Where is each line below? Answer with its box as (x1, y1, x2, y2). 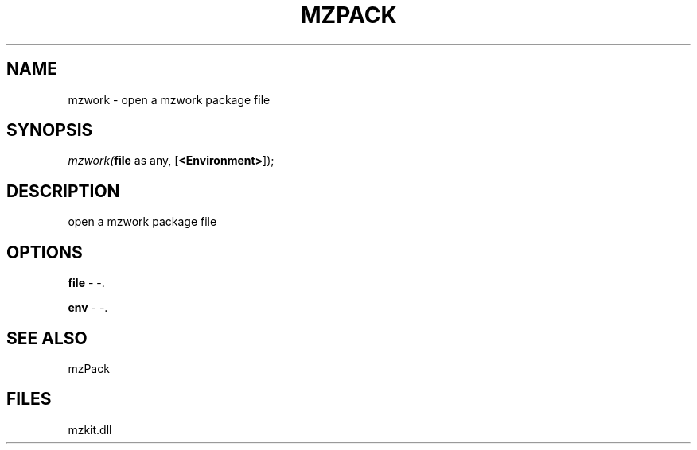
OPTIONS (6, 242, 83, 262)
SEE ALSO (6, 328, 88, 348)
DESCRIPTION (6, 180, 120, 201)
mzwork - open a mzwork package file (68, 92, 271, 107)
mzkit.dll (68, 422, 112, 436)
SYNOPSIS (6, 120, 93, 141)
